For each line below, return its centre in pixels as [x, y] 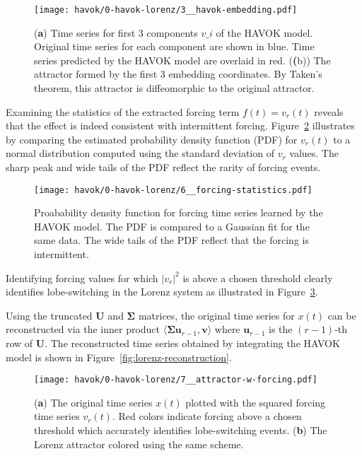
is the [281, 329]
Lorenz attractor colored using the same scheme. [139, 444]
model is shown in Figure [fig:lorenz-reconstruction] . [119, 357]
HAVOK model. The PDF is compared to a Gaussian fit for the [172, 226]
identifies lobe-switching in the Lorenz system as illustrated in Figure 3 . [162, 292]
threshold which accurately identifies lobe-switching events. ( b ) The [181, 430]
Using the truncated [49, 315]
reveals [329, 111]
